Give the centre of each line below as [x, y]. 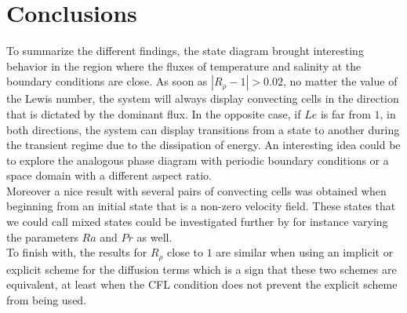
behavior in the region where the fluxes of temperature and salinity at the [184, 66]
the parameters [42, 237]
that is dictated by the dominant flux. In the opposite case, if [154, 113]
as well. [154, 237]
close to [185, 252]
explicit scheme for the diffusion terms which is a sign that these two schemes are [202, 269]
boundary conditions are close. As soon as [107, 81]
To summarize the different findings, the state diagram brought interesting [185, 51]
